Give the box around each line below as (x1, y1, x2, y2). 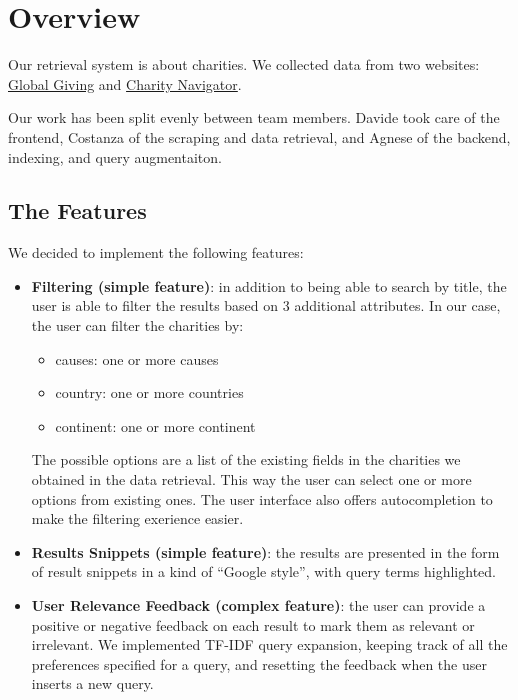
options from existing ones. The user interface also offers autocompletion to (31, 488, 493, 509)
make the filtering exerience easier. (31, 508, 244, 529)
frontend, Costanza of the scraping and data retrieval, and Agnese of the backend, (8, 126, 511, 147)
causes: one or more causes (55, 348, 219, 369)
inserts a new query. (31, 673, 154, 694)
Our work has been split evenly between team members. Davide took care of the (8, 107, 500, 128)
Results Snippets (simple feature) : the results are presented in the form (31, 541, 500, 562)
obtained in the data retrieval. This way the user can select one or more (31, 469, 472, 490)
